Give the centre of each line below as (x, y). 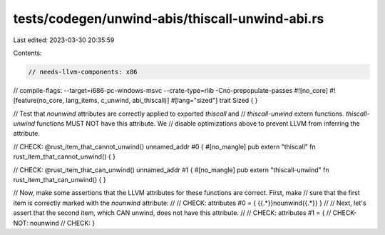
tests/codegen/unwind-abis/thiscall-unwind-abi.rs (169, 19)
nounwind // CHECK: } (62, 223)
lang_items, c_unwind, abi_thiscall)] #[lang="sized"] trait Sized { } (161, 101)
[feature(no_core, (38, 101)
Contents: (27, 53)
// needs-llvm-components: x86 (83, 72)
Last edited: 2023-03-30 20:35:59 (64, 40)
